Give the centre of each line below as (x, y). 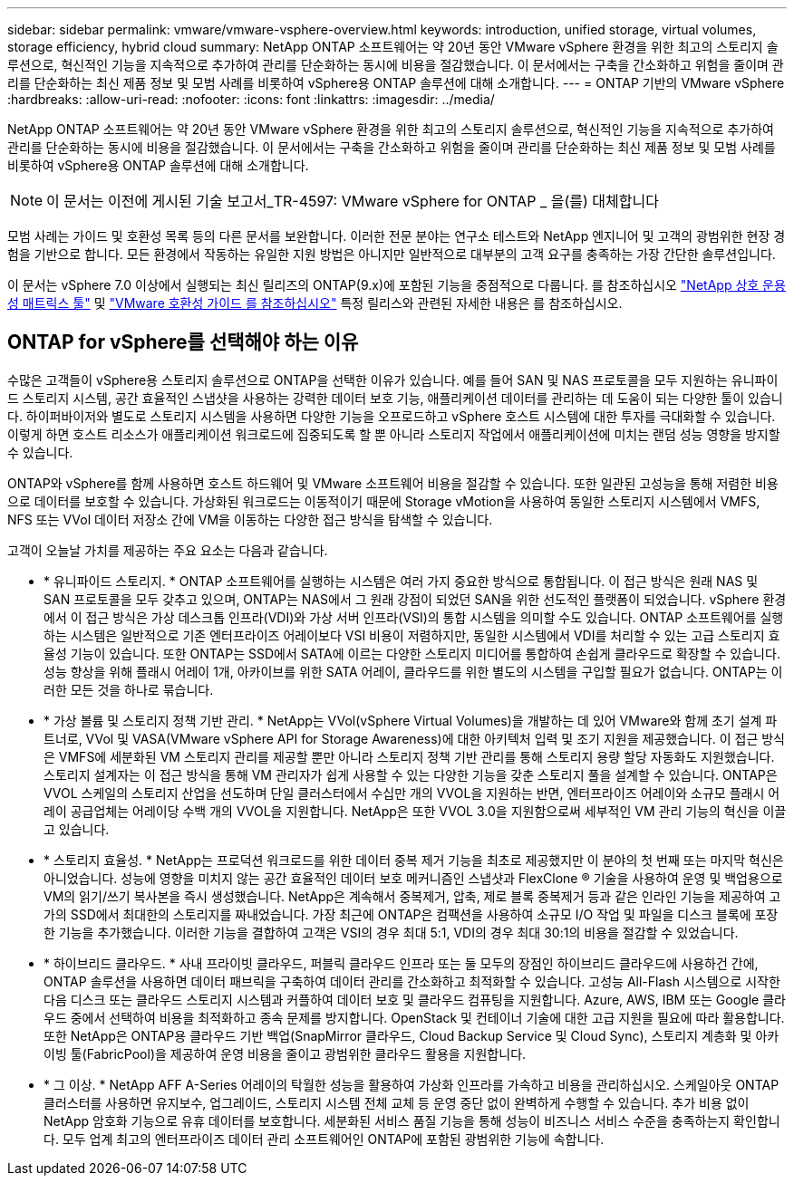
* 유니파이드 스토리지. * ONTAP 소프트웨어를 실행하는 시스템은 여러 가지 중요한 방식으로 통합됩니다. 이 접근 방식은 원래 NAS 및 (401, 581)
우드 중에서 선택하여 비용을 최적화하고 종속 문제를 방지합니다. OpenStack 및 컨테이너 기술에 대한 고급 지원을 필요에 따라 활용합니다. (414, 1017)
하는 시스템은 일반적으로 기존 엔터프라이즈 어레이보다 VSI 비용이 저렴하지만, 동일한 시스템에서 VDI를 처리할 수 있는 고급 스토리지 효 (412, 635)
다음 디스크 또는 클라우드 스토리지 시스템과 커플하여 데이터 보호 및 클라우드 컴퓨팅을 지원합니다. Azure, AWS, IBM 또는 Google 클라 (415, 999)
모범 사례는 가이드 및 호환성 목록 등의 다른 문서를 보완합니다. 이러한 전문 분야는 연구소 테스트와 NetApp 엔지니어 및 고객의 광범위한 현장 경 (397, 236)
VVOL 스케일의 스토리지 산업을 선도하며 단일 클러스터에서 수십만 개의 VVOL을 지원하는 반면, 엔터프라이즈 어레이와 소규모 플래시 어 (412, 793)
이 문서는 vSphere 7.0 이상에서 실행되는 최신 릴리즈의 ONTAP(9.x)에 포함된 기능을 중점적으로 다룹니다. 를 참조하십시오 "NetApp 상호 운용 (397, 285)
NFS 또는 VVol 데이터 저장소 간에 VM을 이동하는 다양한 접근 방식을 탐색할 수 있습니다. (250, 519)
